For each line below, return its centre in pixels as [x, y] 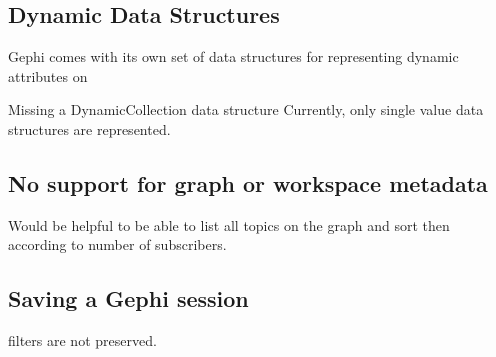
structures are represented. [89, 128]
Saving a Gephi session [128, 298]
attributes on [48, 75]
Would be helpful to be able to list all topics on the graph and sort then [229, 224]
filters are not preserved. [82, 340]
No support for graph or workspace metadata [248, 182]
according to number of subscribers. [117, 244]
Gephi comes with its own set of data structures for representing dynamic [233, 56]
